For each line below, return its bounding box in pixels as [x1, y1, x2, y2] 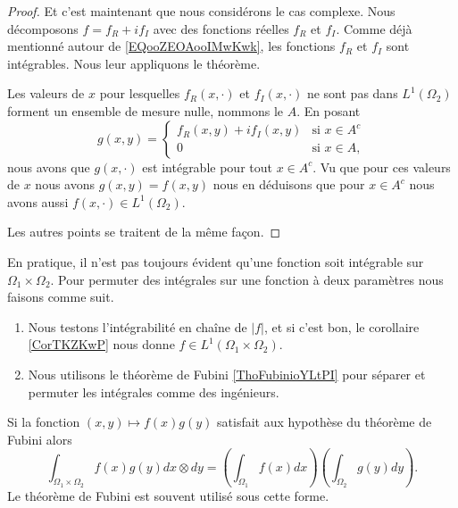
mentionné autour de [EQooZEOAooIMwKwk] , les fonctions [7, 37, 336, 55]
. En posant [296, 101, 361, 120]
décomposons [7, 19, 79, 37]
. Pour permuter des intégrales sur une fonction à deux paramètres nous [50, 270, 444, 288]
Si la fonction [7, 412, 80, 431]
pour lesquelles [99, 84, 180, 103]
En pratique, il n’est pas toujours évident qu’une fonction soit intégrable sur [7, 252, 424, 271]
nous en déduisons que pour [212, 175, 365, 194]
